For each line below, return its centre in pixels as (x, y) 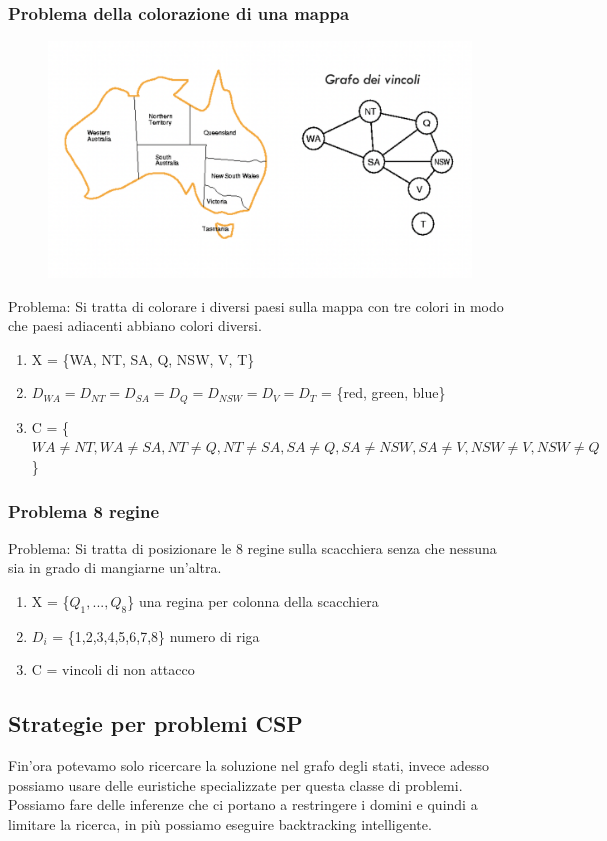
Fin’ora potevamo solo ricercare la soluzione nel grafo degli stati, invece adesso (249, 765)
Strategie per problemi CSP (155, 723)
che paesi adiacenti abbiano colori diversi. (135, 325)
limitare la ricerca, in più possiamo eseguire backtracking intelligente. (220, 824)
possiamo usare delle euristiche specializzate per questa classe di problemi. (235, 784)
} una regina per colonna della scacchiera (253, 601)
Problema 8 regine (84, 510)
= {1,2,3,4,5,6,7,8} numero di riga (156, 635)
